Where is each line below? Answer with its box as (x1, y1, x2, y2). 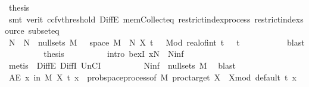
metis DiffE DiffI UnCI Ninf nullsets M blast (8, 59, 236, 71)
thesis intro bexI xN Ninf (43, 47, 184, 60)
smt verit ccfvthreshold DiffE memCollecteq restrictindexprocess (8, 12, 251, 25)
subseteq (28, 24, 60, 37)
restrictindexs (254, 12, 304, 25)
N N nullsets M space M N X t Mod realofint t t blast (8, 36, 305, 48)
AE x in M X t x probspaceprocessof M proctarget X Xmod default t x (8, 70, 296, 83)
